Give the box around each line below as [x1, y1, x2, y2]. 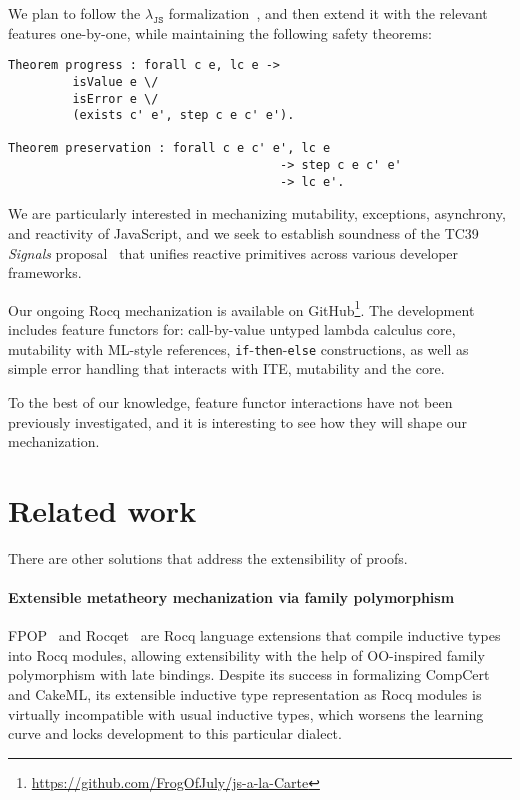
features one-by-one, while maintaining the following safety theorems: [8, 22, 432, 43]
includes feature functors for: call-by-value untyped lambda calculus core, [8, 319, 456, 340]
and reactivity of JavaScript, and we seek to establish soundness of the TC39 [8, 223, 479, 244]
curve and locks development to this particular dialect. [8, 723, 342, 744]
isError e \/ [72, 91, 159, 106]
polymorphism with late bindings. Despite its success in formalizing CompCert [8, 664, 490, 685]
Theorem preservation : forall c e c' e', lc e [8, 141, 331, 156]
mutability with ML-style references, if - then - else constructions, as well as [8, 338, 469, 359]
